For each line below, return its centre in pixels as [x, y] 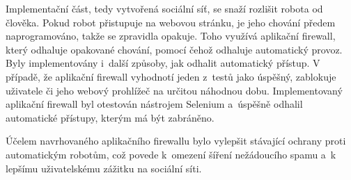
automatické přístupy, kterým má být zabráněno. [110, 117]
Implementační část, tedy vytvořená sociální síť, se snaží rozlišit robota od [164, 8]
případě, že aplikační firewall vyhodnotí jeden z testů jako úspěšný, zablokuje [171, 76]
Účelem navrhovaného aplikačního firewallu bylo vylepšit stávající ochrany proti [176, 141]
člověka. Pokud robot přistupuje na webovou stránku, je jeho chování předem [171, 22]
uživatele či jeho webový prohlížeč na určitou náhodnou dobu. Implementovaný [174, 90]
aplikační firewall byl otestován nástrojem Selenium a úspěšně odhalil [154, 104]
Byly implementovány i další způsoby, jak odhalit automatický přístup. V [163, 63]
